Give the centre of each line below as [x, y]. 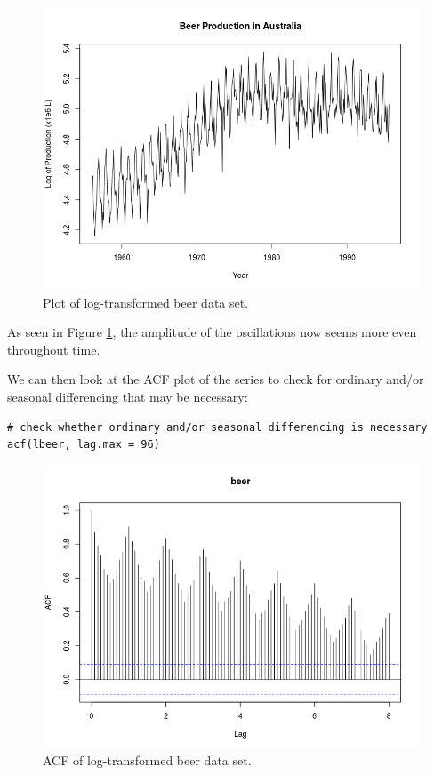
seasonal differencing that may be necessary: [128, 396]
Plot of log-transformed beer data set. [146, 302]
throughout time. [54, 349]
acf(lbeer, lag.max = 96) [84, 445]
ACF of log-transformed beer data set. [147, 760]
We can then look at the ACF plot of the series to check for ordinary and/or [216, 379]
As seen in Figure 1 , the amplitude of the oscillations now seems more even [212, 332]
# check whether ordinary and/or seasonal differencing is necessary [217, 427]
